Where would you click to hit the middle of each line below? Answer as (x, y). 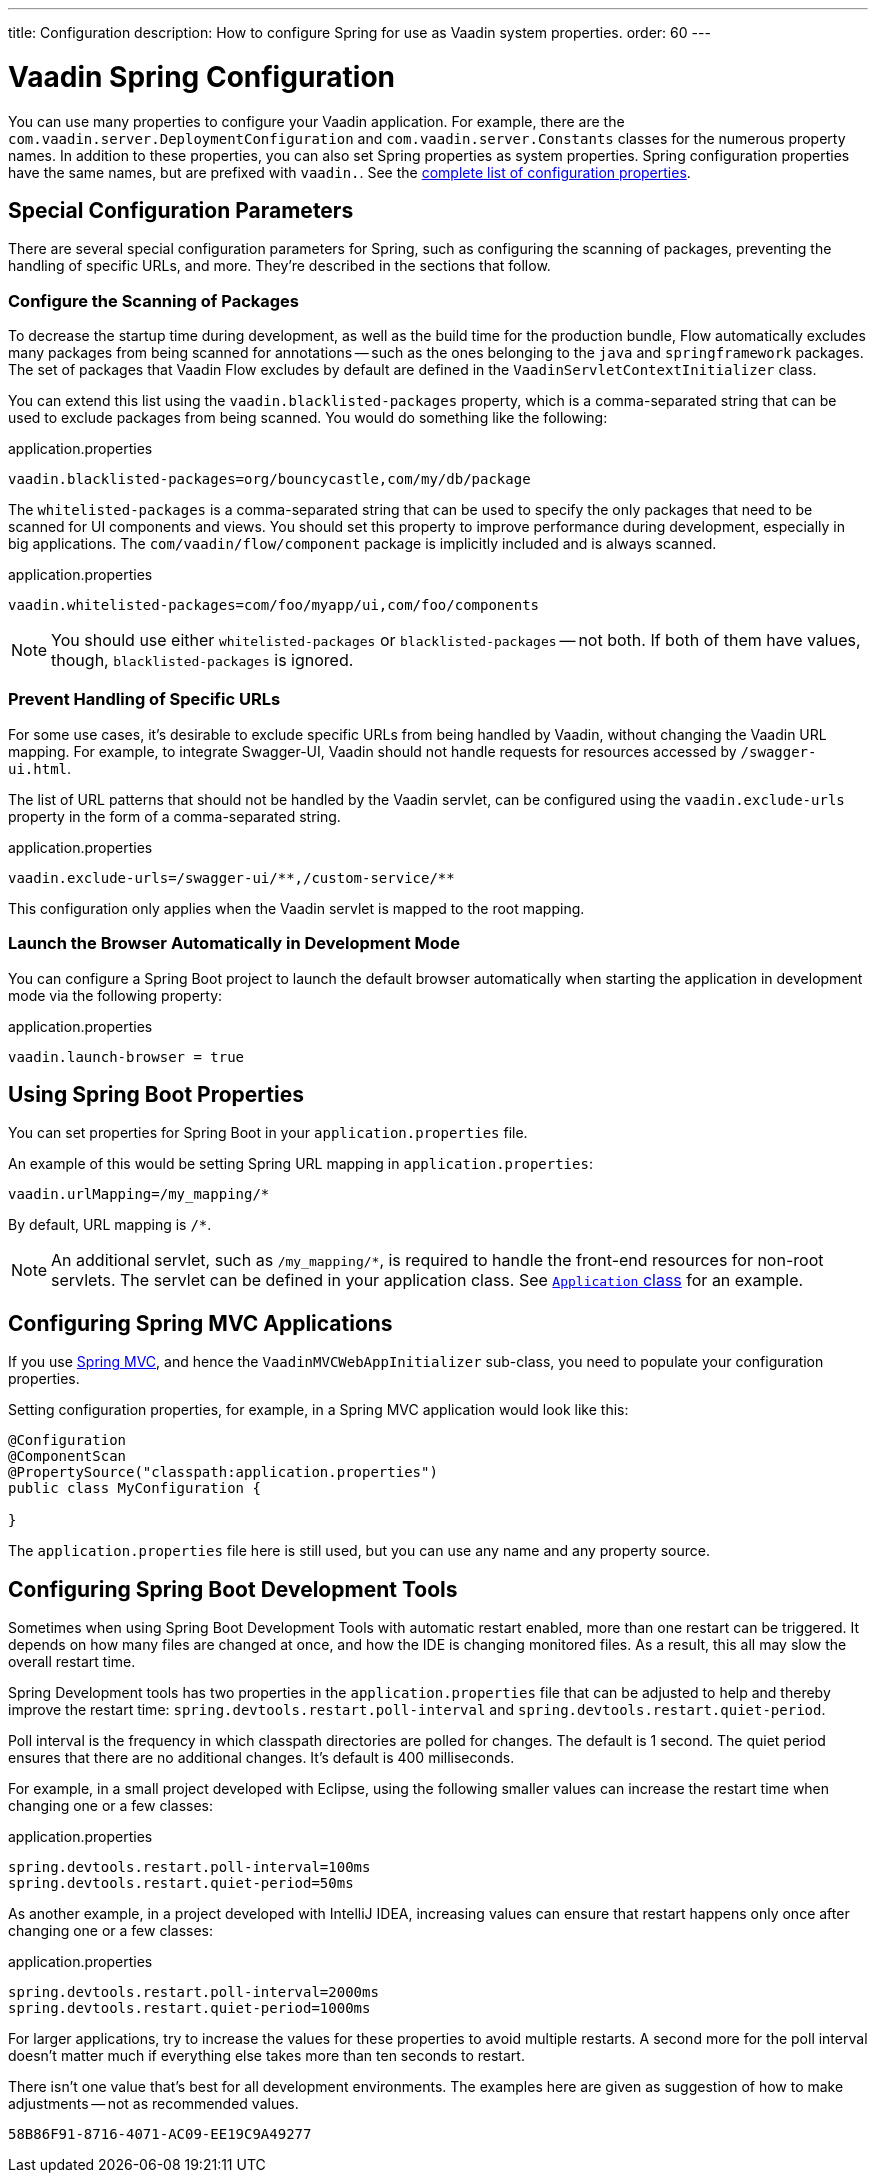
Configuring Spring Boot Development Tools (233, 1589)
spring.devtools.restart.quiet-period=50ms (181, 1883)
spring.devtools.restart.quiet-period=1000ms (189, 2008)
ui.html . (40, 768)
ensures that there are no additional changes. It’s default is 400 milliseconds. (261, 1758)
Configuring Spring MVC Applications (200, 1323)
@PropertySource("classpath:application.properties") (223, 1472)
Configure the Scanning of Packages (153, 300)
